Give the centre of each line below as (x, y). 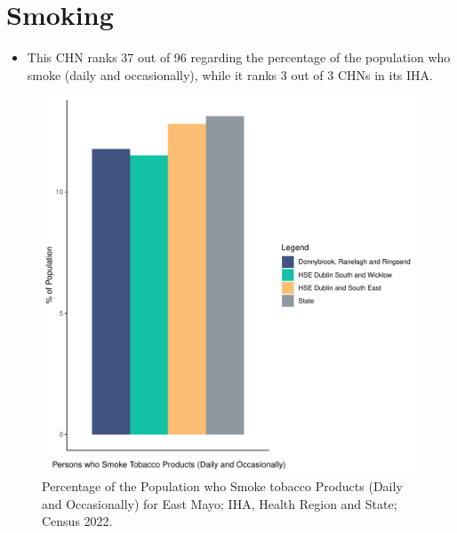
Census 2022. (77, 521)
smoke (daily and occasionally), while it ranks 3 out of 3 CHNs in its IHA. (230, 74)
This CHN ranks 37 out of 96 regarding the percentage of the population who (239, 57)
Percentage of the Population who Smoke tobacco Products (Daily (222, 485)
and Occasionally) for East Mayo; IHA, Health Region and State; (220, 503)
